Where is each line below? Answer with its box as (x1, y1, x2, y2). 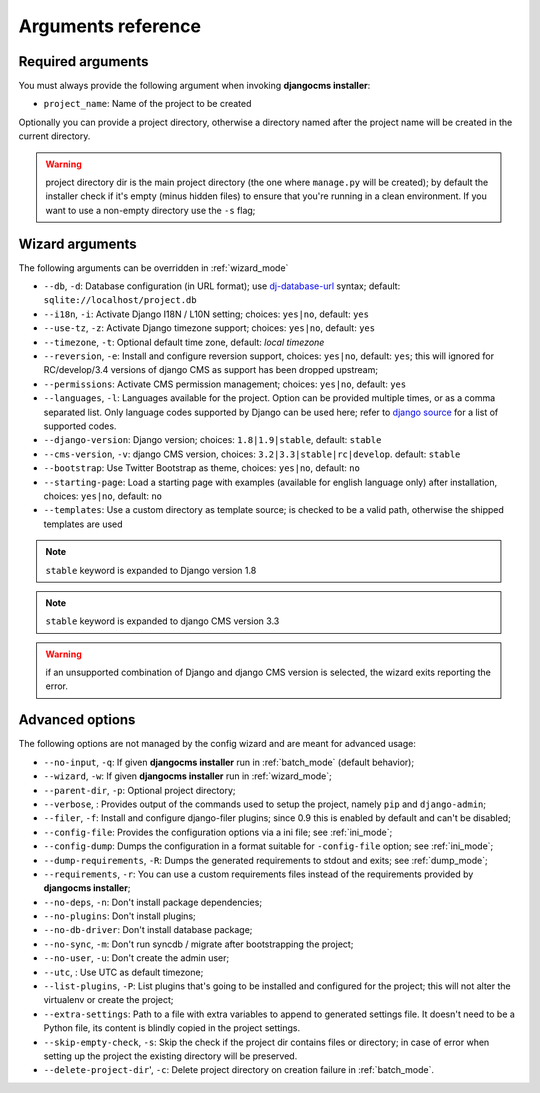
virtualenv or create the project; (43, 994, 174, 1006)
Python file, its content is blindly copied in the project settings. (43, 1022, 301, 1034)
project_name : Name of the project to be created (43, 98, 252, 110)
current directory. (18, 130, 91, 142)
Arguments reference (18, 15, 202, 37)
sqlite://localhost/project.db (43, 295, 197, 306)
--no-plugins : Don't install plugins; (43, 910, 196, 922)
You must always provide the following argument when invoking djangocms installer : (18, 80, 371, 92)
